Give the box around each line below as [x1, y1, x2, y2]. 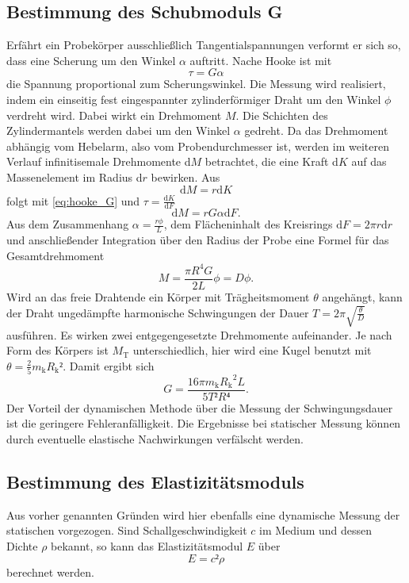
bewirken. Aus [151, 168, 220, 185]
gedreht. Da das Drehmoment [244, 122, 388, 139]
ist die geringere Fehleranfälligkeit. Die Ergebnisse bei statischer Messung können [6, 415, 401, 431]
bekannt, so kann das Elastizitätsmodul [51, 538, 243, 554]
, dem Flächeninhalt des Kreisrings [163, 216, 333, 232]
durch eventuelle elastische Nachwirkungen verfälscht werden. [6, 431, 304, 447]
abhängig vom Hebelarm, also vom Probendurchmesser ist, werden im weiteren [6, 137, 389, 154]
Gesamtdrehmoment [6, 247, 105, 263]
